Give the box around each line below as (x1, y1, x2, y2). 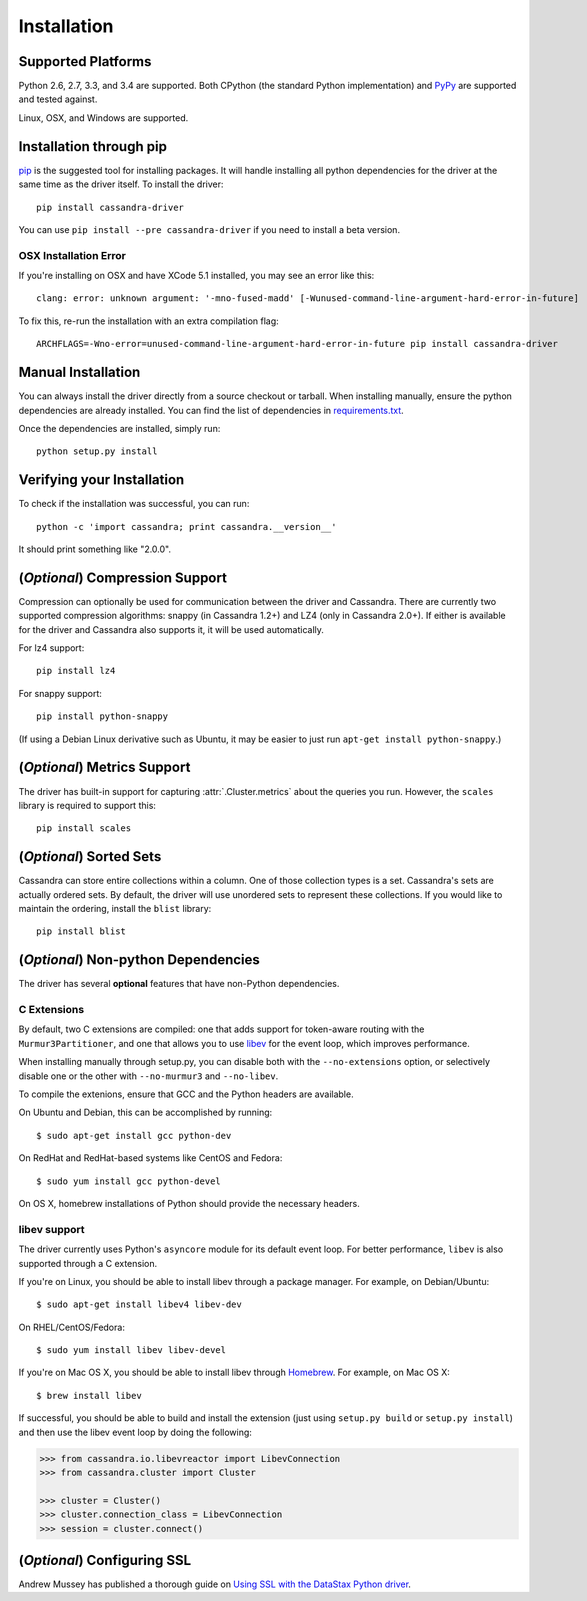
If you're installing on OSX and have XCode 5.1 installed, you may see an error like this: (18, 270, 375, 282)
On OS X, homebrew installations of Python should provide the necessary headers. (18, 1197, 360, 1209)
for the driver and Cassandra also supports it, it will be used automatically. (18, 623, 325, 635)
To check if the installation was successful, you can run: (18, 498, 250, 510)
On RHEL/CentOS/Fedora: (18, 1321, 125, 1333)
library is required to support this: (18, 799, 157, 811)
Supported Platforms (18, 53, 152, 70)
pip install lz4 (36, 665, 116, 677)
